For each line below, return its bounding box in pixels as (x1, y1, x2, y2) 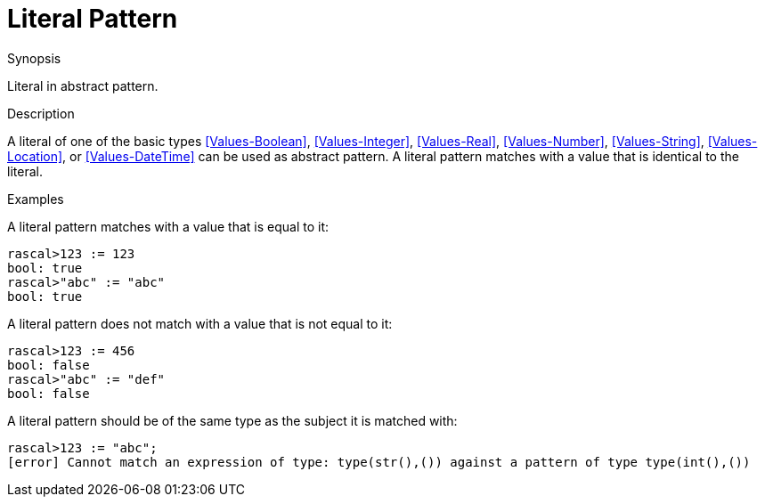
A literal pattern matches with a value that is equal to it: (7, 218, 330, 234)
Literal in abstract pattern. (7, 77, 159, 93)
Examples (7, 191, 64, 207)
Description (7, 105, 75, 121)
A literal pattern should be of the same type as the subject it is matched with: (7, 412, 458, 428)
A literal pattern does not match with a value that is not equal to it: (7, 315, 393, 331)
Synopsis (7, 50, 61, 66)
